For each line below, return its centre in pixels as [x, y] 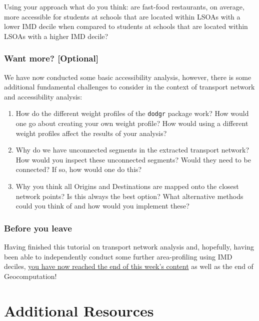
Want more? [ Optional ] [51, 58]
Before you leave [38, 228]
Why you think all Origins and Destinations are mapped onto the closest [127, 186]
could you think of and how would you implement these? [102, 206]
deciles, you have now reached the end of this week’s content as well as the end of [129, 266]
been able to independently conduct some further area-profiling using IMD [118, 256]
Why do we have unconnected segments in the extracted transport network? [132, 150]
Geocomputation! [30, 276]
